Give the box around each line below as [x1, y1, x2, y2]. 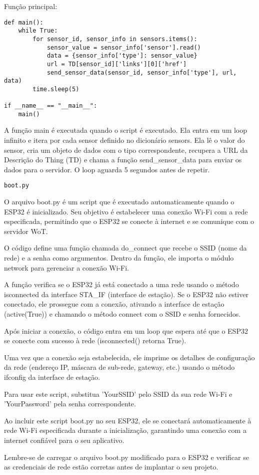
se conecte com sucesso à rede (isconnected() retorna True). [4, 335, 186, 346]
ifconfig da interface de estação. [4, 372, 100, 382]
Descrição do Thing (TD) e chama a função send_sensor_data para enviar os [4, 154, 242, 165]
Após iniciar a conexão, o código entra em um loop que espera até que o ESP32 [4, 325, 248, 336]
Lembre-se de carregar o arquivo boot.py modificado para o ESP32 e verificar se [4, 451, 249, 462]
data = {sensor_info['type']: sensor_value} [46, 52, 197, 60]
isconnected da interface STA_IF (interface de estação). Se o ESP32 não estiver [4, 289, 248, 299]
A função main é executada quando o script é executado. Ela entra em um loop [4, 125, 247, 135]
